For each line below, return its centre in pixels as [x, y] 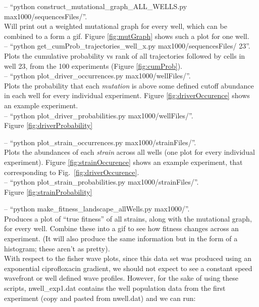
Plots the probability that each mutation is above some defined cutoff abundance [129, 85]
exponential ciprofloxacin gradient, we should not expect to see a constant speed [128, 268]
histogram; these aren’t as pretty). [57, 248]
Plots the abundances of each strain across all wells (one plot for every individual [129, 152]
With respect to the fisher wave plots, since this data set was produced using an [128, 258]
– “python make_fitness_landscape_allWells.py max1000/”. [97, 209]
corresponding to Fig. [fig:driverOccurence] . [72, 172]
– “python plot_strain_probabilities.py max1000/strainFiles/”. [101, 182]
